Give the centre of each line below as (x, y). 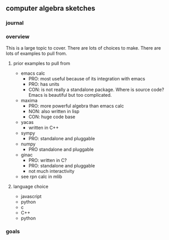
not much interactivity (51, 171)
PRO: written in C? (47, 160)
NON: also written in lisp (54, 111)
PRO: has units (44, 84)
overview (18, 37)
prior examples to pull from (42, 63)
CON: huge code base (52, 117)
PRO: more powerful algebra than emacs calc (76, 106)
